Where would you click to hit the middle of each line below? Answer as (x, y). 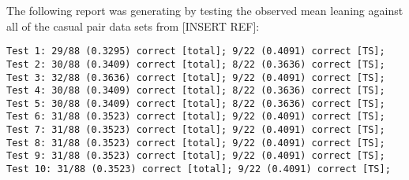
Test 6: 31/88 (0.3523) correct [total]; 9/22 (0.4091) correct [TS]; (196, 117)
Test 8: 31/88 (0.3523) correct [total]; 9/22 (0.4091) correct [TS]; (196, 143)
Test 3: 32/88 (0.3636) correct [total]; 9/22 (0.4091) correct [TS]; (196, 77)
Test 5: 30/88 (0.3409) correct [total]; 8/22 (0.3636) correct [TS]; (196, 103)
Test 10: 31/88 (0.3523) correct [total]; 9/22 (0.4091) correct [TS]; (199, 169)
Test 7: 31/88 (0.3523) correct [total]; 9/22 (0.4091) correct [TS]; (196, 130)
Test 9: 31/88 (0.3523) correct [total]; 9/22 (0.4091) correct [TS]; (196, 156)
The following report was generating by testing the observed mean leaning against (205, 10)
